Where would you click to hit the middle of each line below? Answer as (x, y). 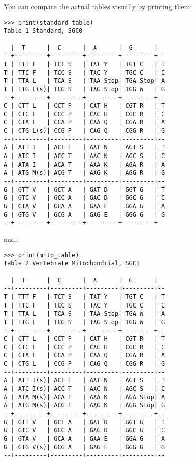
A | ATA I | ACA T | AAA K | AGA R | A (85, 164)
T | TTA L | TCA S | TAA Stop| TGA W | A (85, 314)
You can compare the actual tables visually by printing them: (98, 6)
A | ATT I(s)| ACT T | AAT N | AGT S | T (85, 380)
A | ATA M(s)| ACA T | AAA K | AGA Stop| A (85, 397)
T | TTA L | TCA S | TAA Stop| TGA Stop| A (85, 81)
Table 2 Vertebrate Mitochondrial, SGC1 (72, 264)
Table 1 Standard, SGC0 (43, 31)
